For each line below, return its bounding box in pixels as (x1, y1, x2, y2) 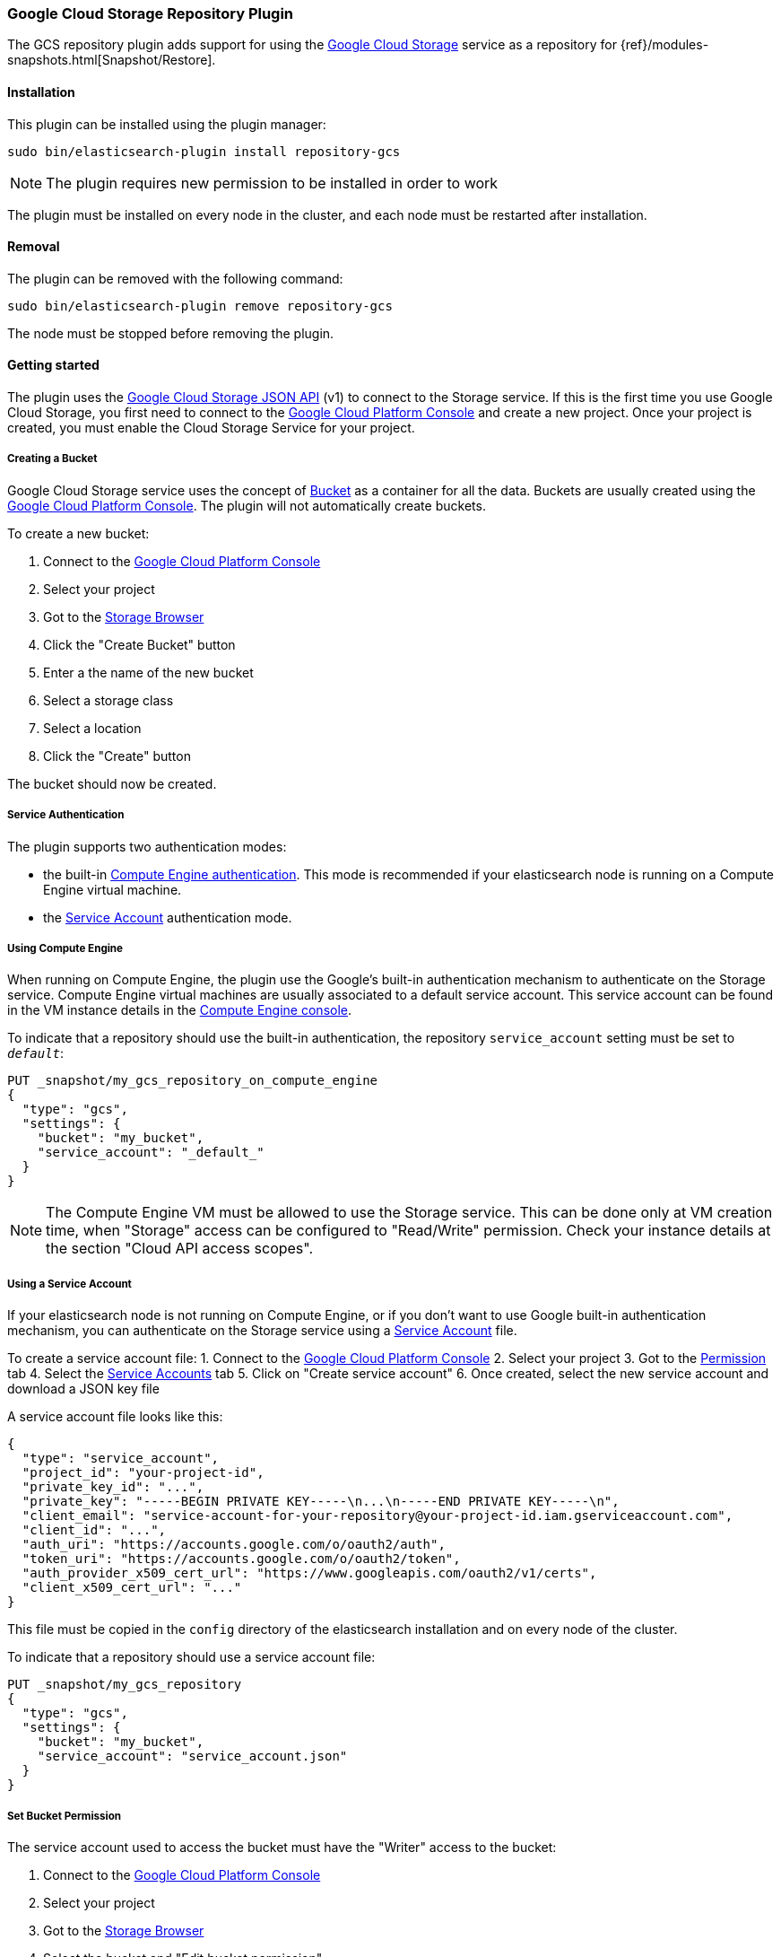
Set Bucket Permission (7, 1809, 122, 1822)
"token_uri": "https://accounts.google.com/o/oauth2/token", (22, 1551, 461, 1567)
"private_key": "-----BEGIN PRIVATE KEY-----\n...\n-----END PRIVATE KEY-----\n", (22, 1494, 620, 1509)
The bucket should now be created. (7, 775, 217, 791)
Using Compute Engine (7, 941, 124, 955)
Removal (7, 239, 60, 255)
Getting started (7, 357, 100, 373)
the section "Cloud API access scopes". (46, 1239, 314, 1258)
